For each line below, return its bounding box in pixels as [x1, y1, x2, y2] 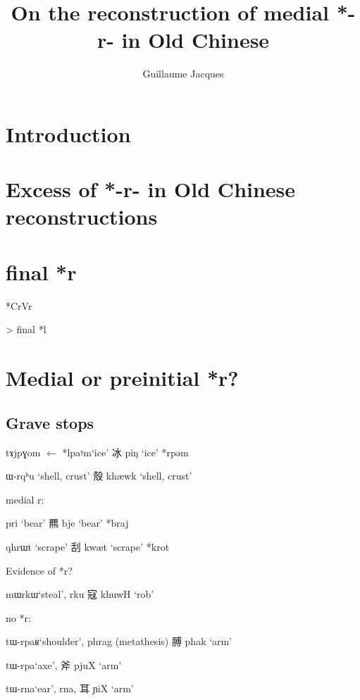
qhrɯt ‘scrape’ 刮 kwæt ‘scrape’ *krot [6, 539, 170, 554]
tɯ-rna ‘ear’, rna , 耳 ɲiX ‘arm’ [6, 681, 134, 696]
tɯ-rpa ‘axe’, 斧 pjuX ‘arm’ [6, 657, 122, 672]
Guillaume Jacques [142, 66, 224, 81]
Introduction [6, 119, 131, 148]
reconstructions [6, 202, 158, 231]
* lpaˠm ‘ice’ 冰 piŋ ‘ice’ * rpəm [62, 444, 189, 459]
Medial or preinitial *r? [6, 363, 239, 392]
